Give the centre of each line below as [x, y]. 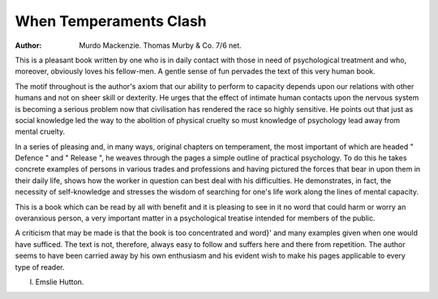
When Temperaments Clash [111, 21]
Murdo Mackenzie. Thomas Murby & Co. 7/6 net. [161, 45]
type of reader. [40, 267]
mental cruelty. [40, 132]
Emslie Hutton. [60, 282]
